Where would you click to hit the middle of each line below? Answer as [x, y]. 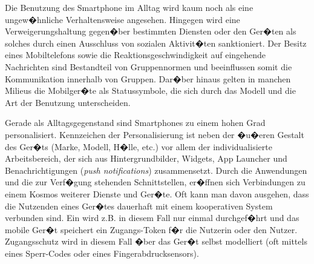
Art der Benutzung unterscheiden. [68, 102]
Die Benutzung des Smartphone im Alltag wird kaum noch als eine [129, 7]
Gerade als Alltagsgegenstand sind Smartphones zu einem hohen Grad [135, 123]
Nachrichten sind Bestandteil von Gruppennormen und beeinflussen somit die [149, 66]
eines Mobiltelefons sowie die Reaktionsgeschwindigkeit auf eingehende [136, 55]
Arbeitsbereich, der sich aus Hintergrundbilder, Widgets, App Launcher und [146, 158]
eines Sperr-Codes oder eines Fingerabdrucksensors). [102, 253]
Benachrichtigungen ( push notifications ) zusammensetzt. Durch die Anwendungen [156, 170]
